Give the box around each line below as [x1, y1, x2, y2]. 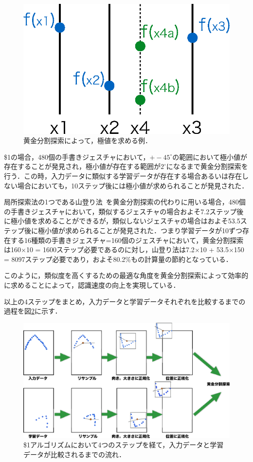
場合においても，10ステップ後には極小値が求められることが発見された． [17, 180, 249, 190]
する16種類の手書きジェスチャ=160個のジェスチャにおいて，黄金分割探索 [10, 235, 244, 245]
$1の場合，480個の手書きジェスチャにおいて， [4, 151, 150, 162]
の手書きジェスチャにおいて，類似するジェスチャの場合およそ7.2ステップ [4, 206, 237, 216]
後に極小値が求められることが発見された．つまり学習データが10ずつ [24, 225, 242, 235]
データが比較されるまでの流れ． [23, 449, 126, 459]
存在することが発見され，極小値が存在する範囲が [4, 161, 161, 171]
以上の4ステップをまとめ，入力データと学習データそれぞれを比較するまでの [4, 296, 246, 306]
